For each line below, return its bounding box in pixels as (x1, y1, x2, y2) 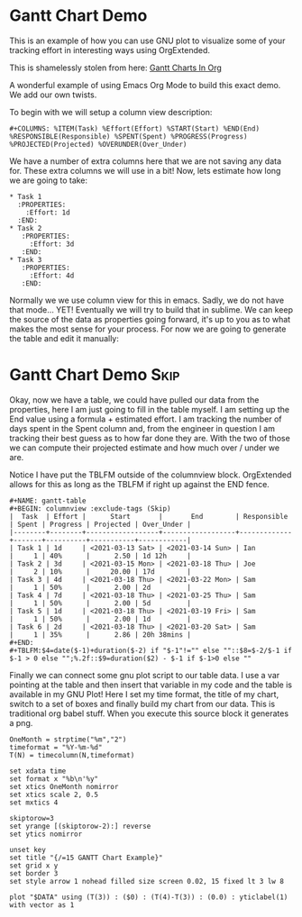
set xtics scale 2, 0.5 (9, 790, 99, 799)
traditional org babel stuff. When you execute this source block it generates (9, 708, 289, 719)
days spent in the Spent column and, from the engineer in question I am (9, 422, 275, 433)
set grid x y (9, 861, 59, 870)
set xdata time (9, 767, 67, 776)
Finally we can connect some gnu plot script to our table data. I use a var (9, 669, 280, 680)
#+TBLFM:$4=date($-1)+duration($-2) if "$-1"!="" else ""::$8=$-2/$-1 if (9, 646, 293, 655)
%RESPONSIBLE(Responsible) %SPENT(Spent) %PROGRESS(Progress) (9, 132, 248, 141)
